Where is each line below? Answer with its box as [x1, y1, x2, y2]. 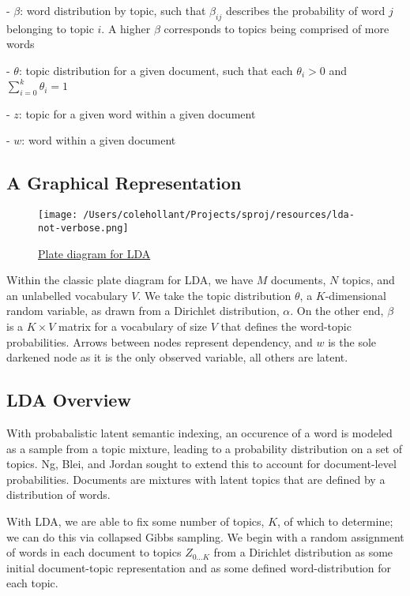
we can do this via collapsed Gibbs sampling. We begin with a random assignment [6, 528, 404, 545]
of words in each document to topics [6, 544, 182, 560]
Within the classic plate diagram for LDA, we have [6, 272, 254, 288]
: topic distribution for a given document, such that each [18, 62, 293, 78]
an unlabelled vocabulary [6, 287, 128, 303]
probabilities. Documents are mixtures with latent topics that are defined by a [6, 470, 386, 487]
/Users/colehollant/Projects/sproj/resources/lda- [83, 209, 355, 221]
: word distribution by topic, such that [20, 2, 206, 18]
